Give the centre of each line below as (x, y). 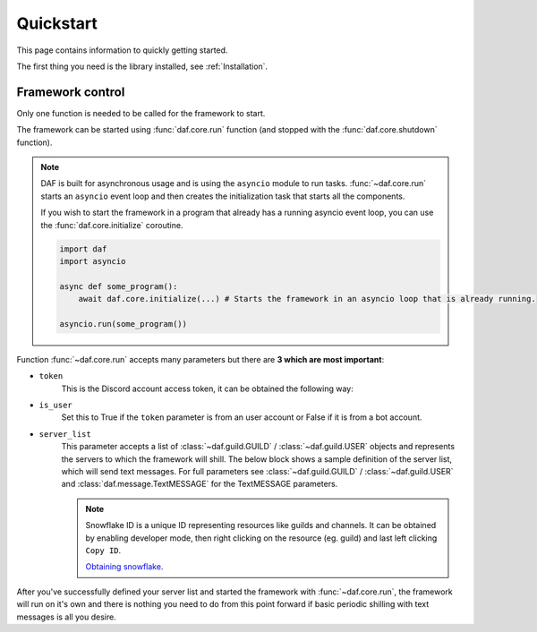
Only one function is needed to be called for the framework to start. (141, 113)
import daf (83, 249)
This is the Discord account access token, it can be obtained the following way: (207, 389)
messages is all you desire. (66, 617)
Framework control (71, 92)
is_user (56, 406)
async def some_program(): (119, 286)
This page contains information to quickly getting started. (122, 50)
